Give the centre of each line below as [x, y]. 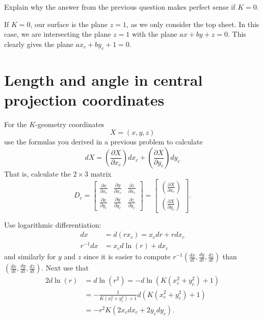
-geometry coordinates [70, 124]
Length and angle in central [103, 79]
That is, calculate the [37, 174]
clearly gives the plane [39, 44]
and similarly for [30, 256]
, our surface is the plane [69, 24]
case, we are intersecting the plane [58, 34]
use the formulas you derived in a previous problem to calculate [103, 142]
